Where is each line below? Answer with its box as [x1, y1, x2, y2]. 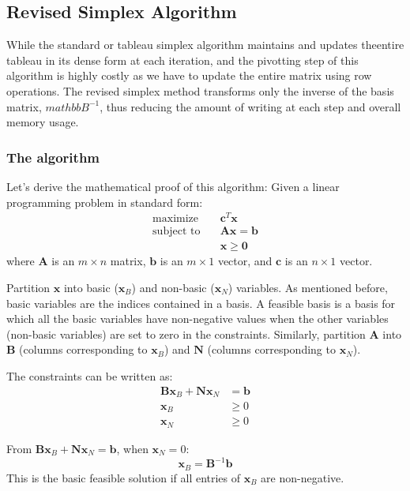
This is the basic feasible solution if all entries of [6, 469, 241, 485]
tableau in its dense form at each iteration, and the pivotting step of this [6, 51, 359, 68]
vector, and [217, 253, 273, 269]
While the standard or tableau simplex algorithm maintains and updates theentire [6, 36, 404, 53]
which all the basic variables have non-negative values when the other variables [6, 310, 389, 327]
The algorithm [6, 147, 100, 167]
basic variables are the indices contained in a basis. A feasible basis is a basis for [6, 294, 396, 311]
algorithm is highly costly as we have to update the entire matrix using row [6, 67, 372, 84]
